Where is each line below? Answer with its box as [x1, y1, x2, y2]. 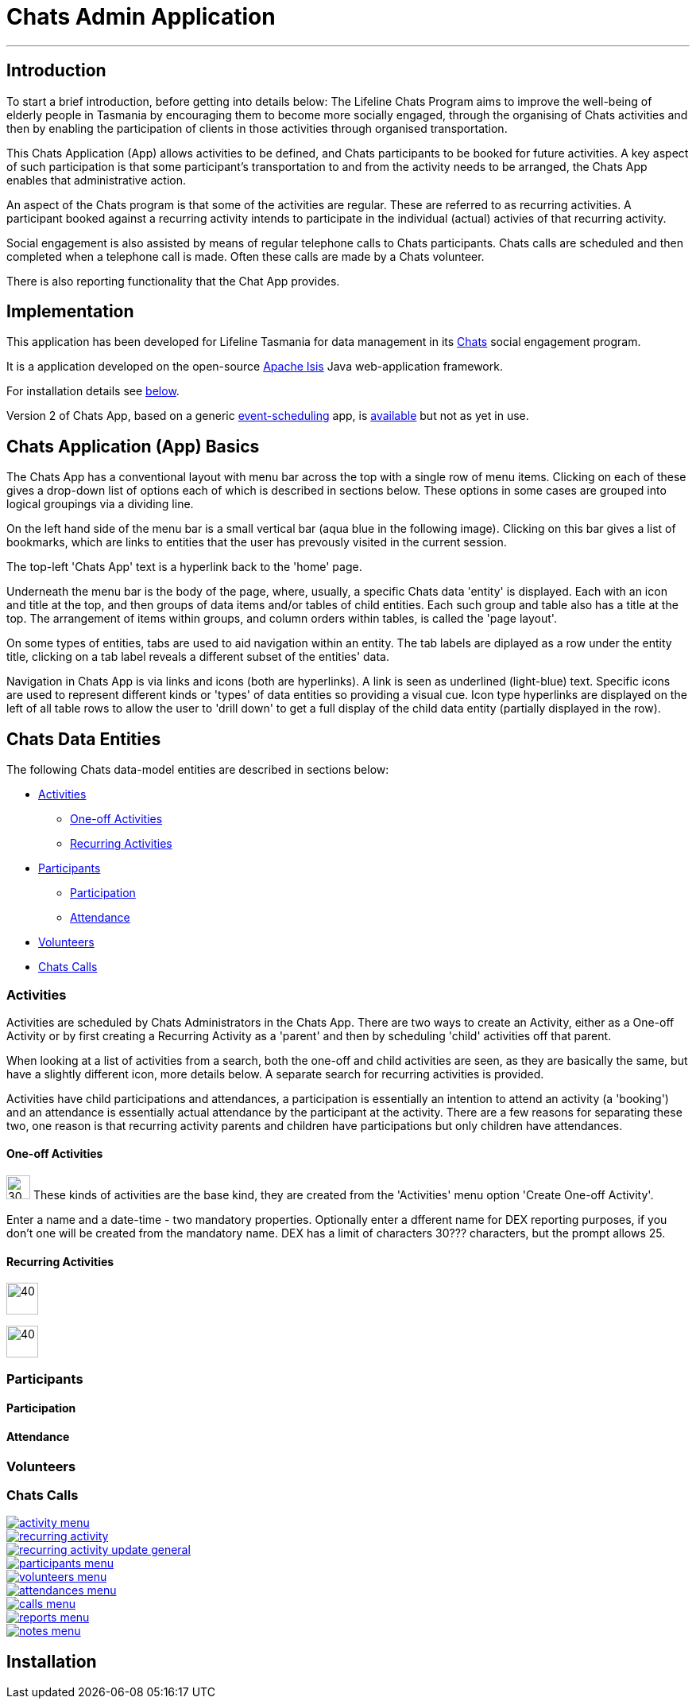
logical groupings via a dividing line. [6, 497, 194, 511]
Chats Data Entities [6, 728, 161, 749]
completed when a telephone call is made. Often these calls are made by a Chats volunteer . [6, 249, 485, 263]
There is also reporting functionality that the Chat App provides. [6, 274, 340, 288]
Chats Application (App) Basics [6, 436, 260, 456]
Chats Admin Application [6, 3, 276, 30]
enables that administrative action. [6, 173, 187, 187]
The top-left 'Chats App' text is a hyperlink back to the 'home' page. [6, 560, 362, 574]
